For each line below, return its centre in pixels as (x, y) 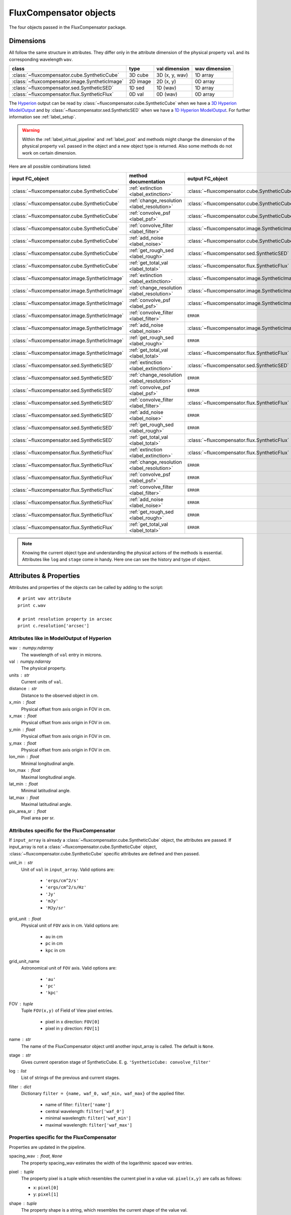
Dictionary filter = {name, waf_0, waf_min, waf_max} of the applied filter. (103, 1093)
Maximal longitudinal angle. (48, 777)
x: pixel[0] (46, 1187)
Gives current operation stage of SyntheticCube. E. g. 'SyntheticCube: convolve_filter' (116, 1062)
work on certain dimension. (49, 153)
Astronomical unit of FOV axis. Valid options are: (69, 968)
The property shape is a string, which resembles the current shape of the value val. (104, 1210)
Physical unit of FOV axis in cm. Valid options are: (70, 925)
